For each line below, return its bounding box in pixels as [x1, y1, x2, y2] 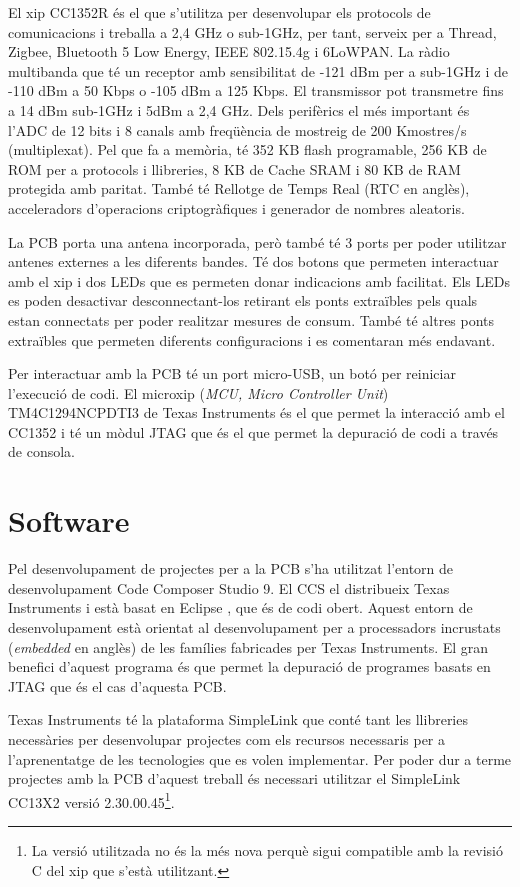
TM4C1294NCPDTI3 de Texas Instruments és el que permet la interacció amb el [8, 402, 505, 423]
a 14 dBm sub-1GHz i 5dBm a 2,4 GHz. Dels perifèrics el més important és [8, 99, 470, 120]
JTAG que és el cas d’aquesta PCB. [8, 675, 227, 696]
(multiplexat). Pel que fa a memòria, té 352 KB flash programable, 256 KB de [8, 139, 487, 160]
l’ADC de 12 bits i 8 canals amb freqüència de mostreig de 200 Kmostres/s [8, 119, 467, 140]
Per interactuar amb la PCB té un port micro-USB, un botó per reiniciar [8, 363, 456, 384]
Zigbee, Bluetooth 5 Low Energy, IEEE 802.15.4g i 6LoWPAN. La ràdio [8, 41, 450, 62]
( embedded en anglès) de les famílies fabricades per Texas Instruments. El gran [8, 636, 489, 657]
